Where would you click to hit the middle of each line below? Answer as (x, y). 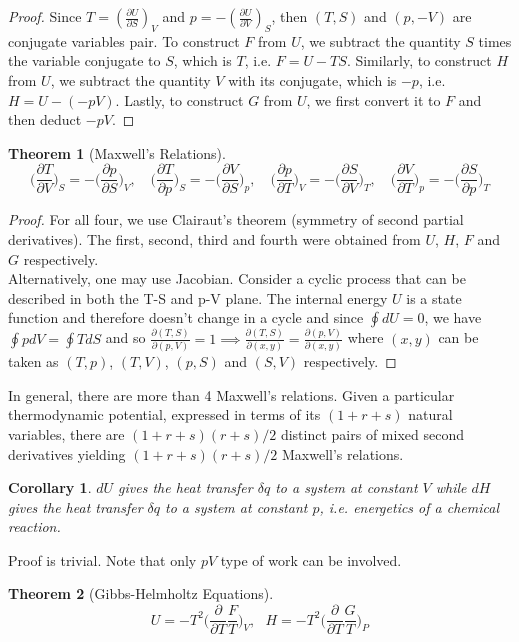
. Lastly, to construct (179, 99)
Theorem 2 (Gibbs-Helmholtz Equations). (141, 593)
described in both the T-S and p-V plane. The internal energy (198, 297)
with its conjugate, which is (312, 79)
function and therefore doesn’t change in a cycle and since (186, 317)
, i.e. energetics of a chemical (409, 506)
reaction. (34, 526)
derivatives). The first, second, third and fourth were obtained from (214, 239)
